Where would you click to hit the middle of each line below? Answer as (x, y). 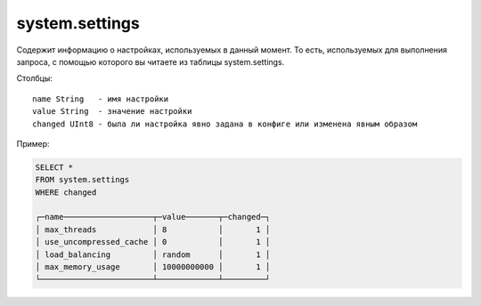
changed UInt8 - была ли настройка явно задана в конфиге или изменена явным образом (225, 124)
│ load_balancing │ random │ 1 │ (153, 254)
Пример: (33, 143)
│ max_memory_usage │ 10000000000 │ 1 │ (153, 267)
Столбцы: (34, 78)
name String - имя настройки (101, 99)
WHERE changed (66, 192)
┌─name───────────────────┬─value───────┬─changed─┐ (153, 217)
